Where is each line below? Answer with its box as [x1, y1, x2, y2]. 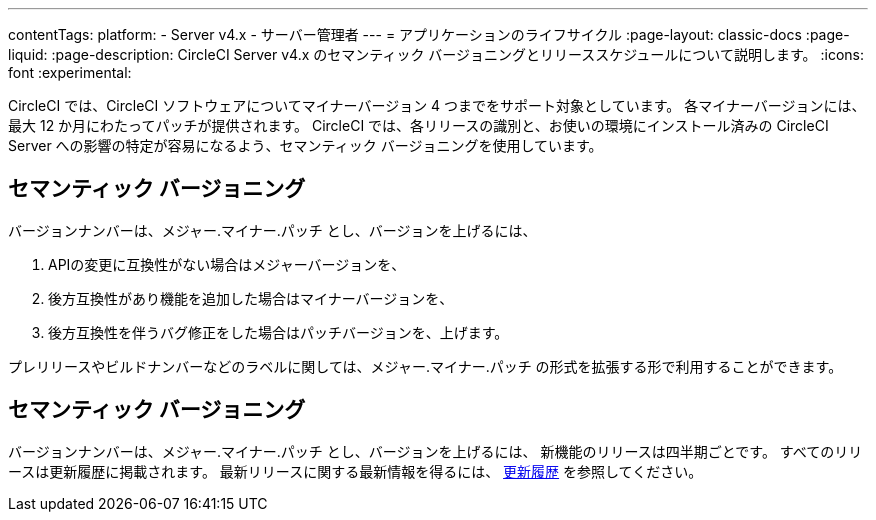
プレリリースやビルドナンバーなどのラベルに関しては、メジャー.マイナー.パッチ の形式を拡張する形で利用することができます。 [8, 357, 843, 375]
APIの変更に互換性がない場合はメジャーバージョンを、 [48, 255, 406, 273]
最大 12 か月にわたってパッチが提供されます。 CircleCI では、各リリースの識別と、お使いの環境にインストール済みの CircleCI [8, 117, 829, 134]
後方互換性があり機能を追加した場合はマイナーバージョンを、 [48, 289, 454, 307]
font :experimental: [8, 64, 132, 81]
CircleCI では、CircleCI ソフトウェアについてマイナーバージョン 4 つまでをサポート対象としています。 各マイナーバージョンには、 [8, 97, 866, 114]
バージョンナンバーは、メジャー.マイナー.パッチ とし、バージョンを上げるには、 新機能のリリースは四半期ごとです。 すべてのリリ [8, 442, 863, 460]
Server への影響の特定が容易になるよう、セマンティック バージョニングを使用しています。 [8, 137, 603, 154]
